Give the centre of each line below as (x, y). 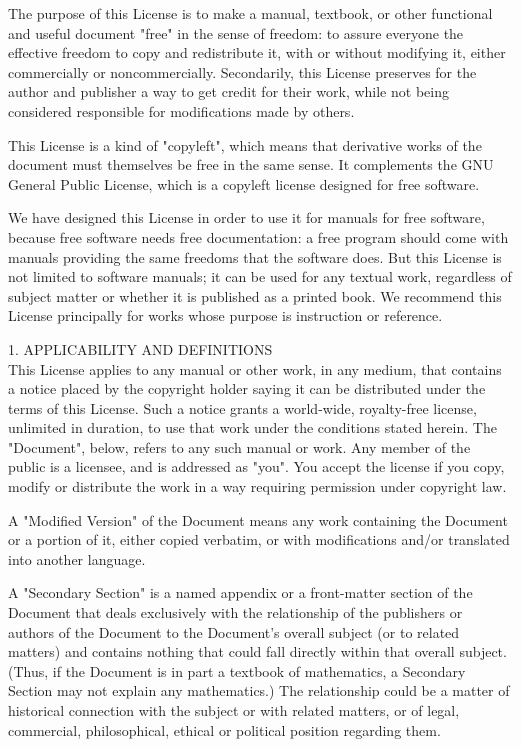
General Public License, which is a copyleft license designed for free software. (244, 183)
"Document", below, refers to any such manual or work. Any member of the (239, 446)
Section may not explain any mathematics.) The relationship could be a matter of (259, 690)
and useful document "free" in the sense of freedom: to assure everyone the (236, 32)
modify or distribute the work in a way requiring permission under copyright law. (257, 486)
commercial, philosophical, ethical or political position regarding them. (224, 729)
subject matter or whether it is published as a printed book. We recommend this (255, 295)
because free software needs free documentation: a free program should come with (258, 236)
